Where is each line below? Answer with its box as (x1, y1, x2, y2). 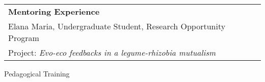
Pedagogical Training (4, 68, 70, 78)
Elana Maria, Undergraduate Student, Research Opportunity (8, 20, 226, 32)
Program (8, 32, 39, 44)
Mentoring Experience (8, 6, 100, 17)
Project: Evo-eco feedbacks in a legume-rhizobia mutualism (8, 47, 216, 58)
